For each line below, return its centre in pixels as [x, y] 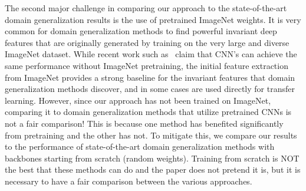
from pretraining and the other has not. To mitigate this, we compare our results [151, 135]
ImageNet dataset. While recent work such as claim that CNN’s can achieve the [151, 54]
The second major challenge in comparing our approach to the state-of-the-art [146, 8]
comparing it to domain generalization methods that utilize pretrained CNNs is [148, 112]
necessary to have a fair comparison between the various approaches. [129, 181]
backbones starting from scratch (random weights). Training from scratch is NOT [152, 158]
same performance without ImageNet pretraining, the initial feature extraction [147, 65]
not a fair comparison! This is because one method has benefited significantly [144, 123]
